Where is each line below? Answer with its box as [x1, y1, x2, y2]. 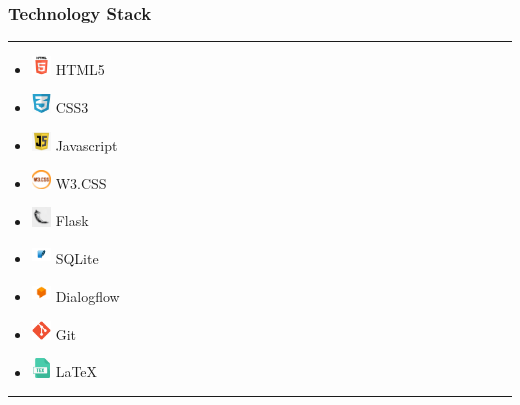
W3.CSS [55, 172, 107, 193]
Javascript [55, 134, 118, 155]
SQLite [55, 248, 99, 269]
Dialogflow [55, 286, 120, 307]
